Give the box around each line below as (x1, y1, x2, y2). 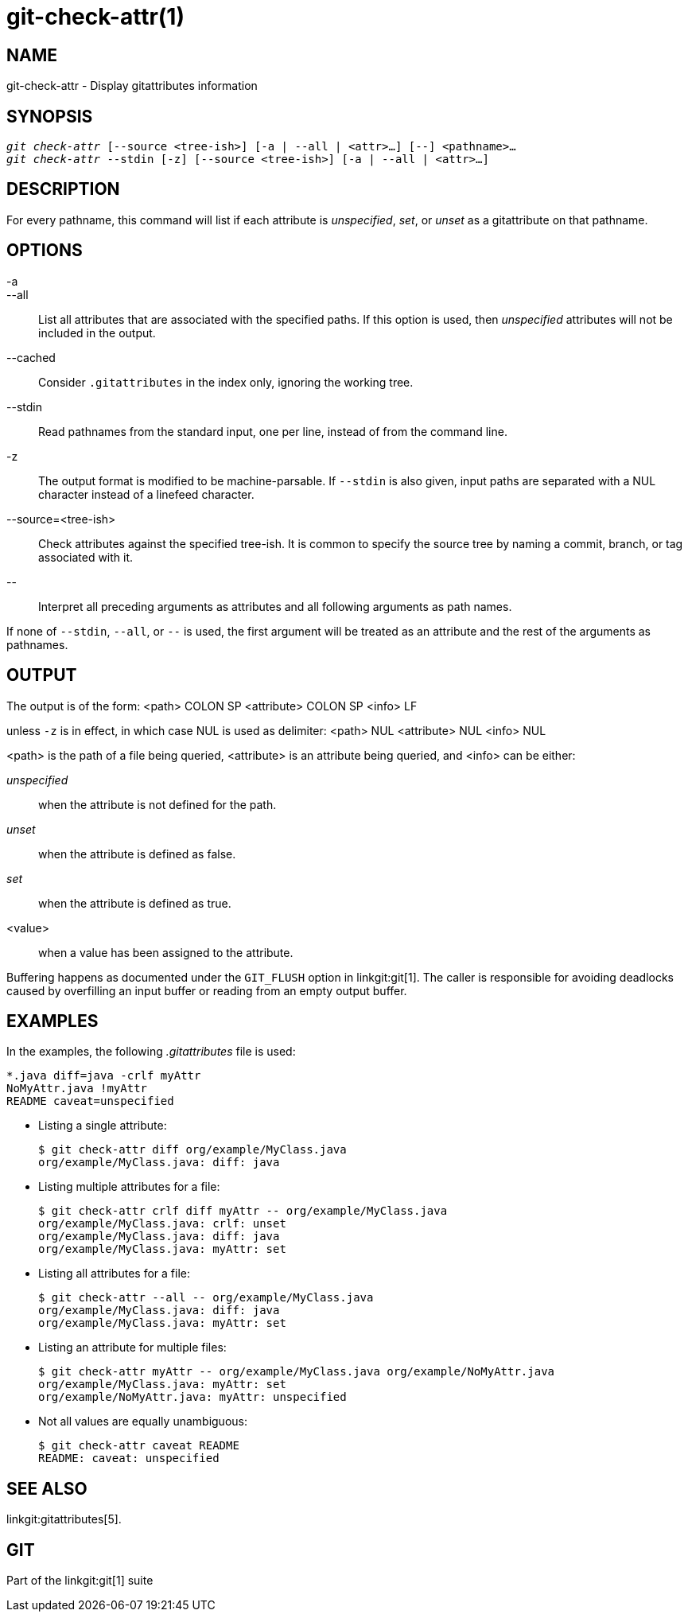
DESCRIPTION (6, 179, 120, 200)
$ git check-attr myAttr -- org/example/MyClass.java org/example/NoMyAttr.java (38, 1365, 555, 1379)
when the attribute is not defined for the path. (38, 797, 277, 811)
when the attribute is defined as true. (38, 896, 231, 910)
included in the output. (38, 325, 156, 340)
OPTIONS (6, 240, 83, 261)
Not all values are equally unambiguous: (38, 1414, 247, 1429)
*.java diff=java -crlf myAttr (6, 1069, 201, 1083)
